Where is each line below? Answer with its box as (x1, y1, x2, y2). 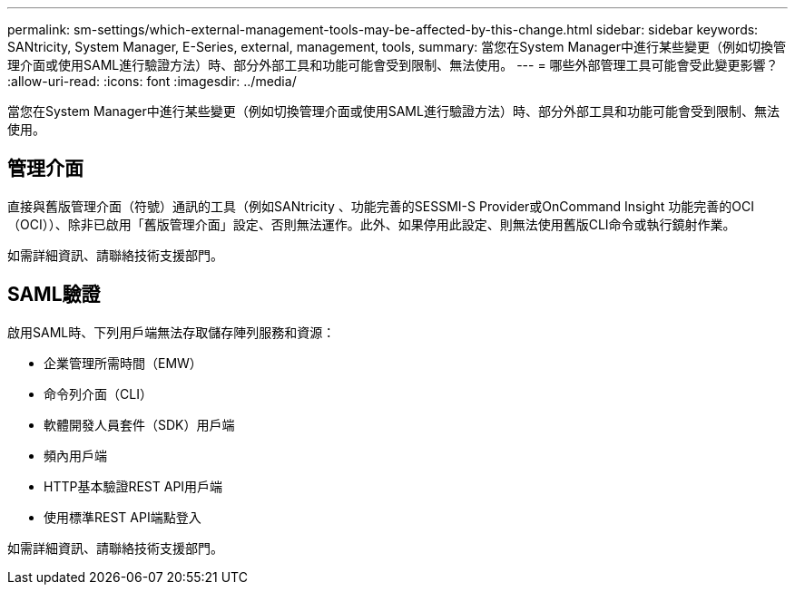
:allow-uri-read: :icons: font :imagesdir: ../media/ (7, 73, 297, 89)
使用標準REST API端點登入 (44, 509, 201, 525)
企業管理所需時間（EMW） (44, 354, 202, 371)
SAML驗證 (7, 283, 101, 306)
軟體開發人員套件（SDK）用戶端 (44, 416, 235, 432)
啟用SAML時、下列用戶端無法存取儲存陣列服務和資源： (7, 324, 336, 340)
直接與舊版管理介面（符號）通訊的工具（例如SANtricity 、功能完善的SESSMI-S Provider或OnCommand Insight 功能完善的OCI (7, 198, 754, 214)
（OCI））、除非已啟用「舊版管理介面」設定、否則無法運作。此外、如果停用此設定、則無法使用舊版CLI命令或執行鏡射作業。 (7, 216, 736, 232)
